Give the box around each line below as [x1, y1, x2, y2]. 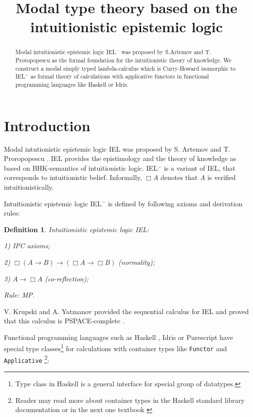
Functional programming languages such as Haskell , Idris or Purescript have [4, 332, 233, 342]
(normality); [118, 257, 155, 267]
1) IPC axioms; [4, 240, 50, 251]
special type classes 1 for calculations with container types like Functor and [4, 342, 227, 354]
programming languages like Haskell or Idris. [15, 80, 128, 88]
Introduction [4, 115, 90, 135]
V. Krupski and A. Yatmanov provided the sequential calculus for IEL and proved [4, 306, 249, 316]
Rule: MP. [4, 290, 35, 300]
